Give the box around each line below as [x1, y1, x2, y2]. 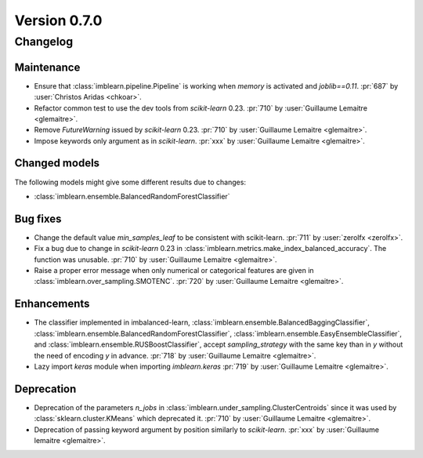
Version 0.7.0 [14, 12, 103, 29]
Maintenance [14, 60, 81, 74]
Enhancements [14, 297, 90, 311]
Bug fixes [14, 212, 62, 225]
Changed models [14, 157, 100, 170]
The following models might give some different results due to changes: [14, 177, 247, 187]
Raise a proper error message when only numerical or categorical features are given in [34, 266, 314, 275]
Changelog [14, 35, 74, 49]
